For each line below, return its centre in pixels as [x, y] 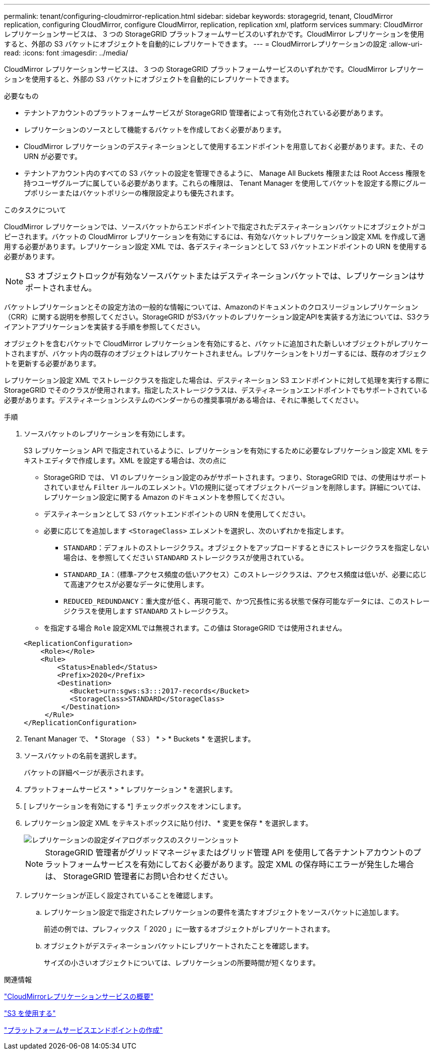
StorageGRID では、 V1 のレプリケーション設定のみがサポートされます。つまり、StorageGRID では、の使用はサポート [235, 477]
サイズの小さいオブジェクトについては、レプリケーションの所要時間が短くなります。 [182, 963]
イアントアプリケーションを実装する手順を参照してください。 [104, 327]
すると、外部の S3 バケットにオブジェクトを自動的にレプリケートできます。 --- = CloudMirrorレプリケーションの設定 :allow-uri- [213, 44]
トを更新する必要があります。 [52, 363]
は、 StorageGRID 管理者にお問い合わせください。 [139, 876]
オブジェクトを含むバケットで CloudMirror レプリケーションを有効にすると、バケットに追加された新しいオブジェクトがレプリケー [216, 343]
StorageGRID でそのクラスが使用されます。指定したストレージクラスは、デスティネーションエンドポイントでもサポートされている [216, 390]
